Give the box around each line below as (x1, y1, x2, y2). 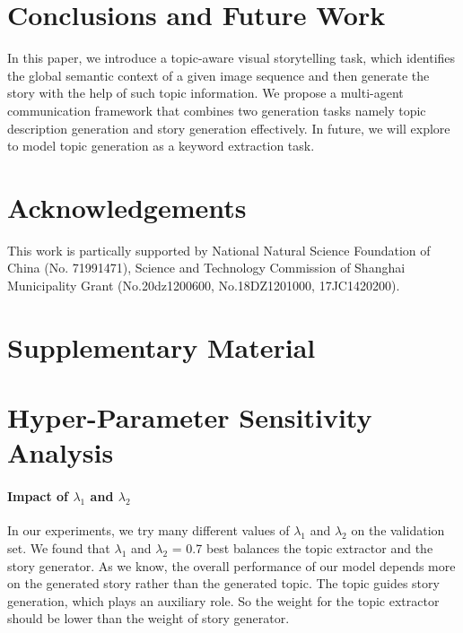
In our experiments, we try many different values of (7, 521, 290, 540)
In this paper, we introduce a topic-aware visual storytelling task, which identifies (7, 48, 456, 67)
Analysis (7, 434, 114, 471)
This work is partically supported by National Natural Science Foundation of (7, 240, 431, 259)
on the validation (351, 521, 445, 540)
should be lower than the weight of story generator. (7, 609, 290, 628)
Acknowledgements (7, 188, 247, 225)
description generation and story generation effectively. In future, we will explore (7, 118, 450, 137)
